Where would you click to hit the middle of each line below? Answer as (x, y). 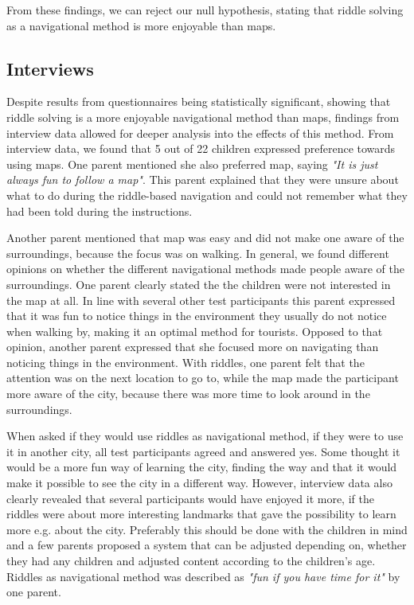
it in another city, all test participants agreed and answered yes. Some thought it (203, 451)
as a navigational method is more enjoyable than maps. (141, 25)
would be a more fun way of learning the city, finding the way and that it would (202, 467)
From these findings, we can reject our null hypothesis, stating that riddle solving (205, 10)
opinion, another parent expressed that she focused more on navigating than (193, 347)
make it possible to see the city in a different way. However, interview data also (199, 483)
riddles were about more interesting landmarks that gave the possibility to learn (201, 514)
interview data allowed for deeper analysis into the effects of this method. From (200, 133)
